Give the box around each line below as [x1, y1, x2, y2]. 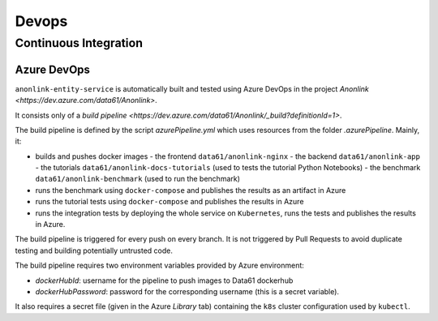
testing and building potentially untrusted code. [15, 246, 174, 255]
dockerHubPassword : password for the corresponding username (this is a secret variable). [35, 286, 340, 296]
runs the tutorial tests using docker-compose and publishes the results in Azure [35, 197, 304, 207]
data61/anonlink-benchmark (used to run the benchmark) [35, 174, 241, 184]
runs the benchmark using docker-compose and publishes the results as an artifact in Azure [35, 185, 346, 195]
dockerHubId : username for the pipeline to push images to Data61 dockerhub [35, 276, 294, 285]
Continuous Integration [15, 36, 144, 50]
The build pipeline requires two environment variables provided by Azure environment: [15, 260, 304, 271]
